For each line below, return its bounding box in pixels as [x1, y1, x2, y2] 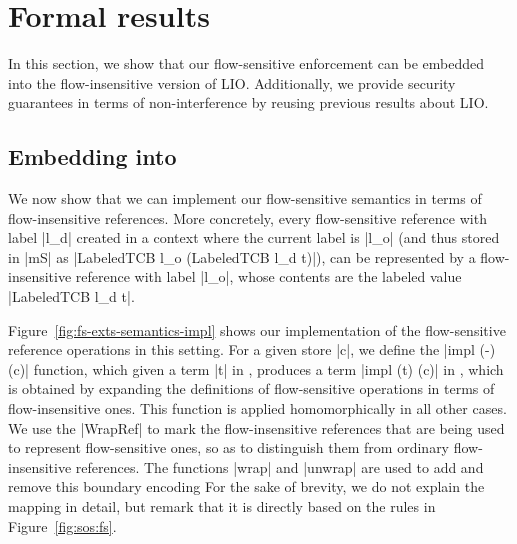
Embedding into [8, 141, 177, 172]
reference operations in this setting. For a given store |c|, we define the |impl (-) [8, 339, 496, 360]
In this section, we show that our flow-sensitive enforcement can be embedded [8, 53, 485, 74]
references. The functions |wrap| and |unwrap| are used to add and [75, 456, 484, 477]
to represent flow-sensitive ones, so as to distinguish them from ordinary [8, 437, 450, 458]
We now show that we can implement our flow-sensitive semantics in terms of [8, 188, 482, 209]
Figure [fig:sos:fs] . [8, 515, 117, 536]
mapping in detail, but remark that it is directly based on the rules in [8, 496, 436, 517]
